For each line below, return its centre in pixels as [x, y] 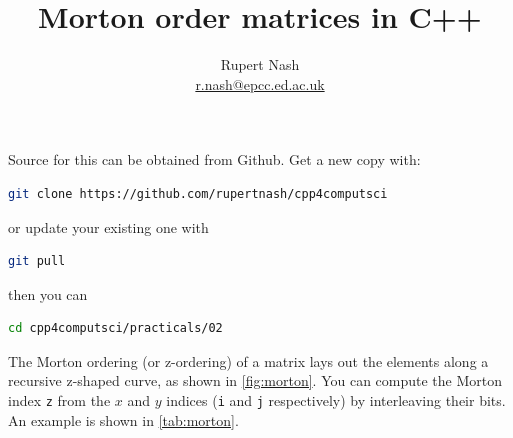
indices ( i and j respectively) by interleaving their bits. [336, 400]
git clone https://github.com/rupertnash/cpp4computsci [198, 193]
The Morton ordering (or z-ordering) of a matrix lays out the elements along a [248, 360]
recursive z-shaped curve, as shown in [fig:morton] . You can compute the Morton [255, 380]
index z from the [59, 400]
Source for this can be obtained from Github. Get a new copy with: [214, 159]
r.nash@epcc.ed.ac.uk [260, 83]
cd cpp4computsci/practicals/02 [115, 328]
